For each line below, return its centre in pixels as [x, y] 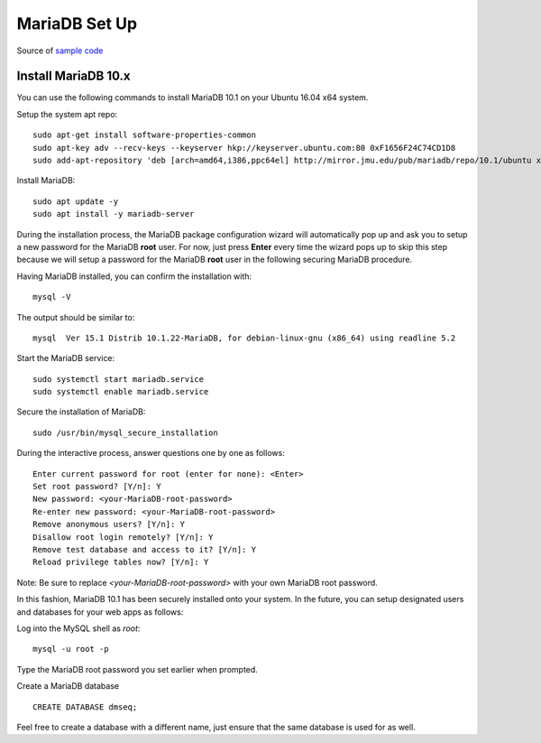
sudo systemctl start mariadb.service [119, 379]
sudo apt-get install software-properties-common [145, 135]
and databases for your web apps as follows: [100, 612]
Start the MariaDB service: [66, 358]
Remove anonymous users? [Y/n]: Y [109, 525]
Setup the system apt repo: [67, 114]
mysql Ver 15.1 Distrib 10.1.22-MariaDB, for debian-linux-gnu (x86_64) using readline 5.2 [244, 338]
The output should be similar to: [76, 317]
